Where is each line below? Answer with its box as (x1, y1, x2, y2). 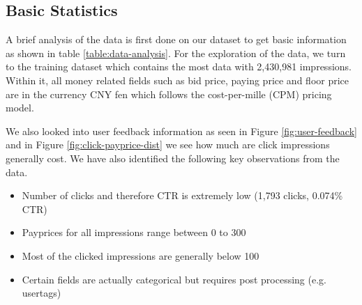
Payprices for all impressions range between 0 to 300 (22, 225, 246, 240)
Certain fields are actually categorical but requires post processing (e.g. (22, 272, 326, 286)
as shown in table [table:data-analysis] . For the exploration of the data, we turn (6, 45, 346, 60)
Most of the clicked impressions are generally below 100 (22, 248, 259, 263)
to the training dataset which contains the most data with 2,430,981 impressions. (6, 59, 352, 74)
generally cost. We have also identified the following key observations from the (6, 150, 340, 165)
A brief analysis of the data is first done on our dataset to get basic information (6, 32, 347, 47)
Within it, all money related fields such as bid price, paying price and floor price (6, 72, 349, 87)
